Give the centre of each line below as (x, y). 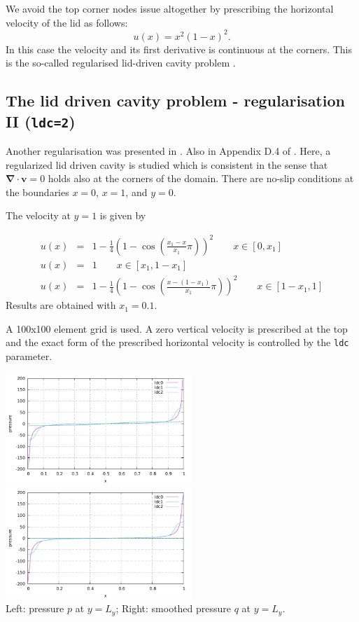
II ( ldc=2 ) (41, 121)
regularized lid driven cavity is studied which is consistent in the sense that (167, 164)
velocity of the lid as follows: (67, 22)
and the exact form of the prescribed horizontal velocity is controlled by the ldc (177, 342)
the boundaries (37, 192)
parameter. (29, 355)
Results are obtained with (61, 305)
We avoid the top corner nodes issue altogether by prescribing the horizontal (170, 8)
